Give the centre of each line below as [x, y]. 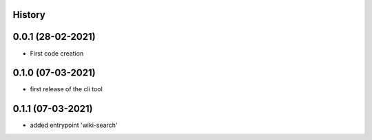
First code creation [57, 53]
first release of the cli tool [66, 89]
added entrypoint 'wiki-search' [74, 125]
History [29, 15]
